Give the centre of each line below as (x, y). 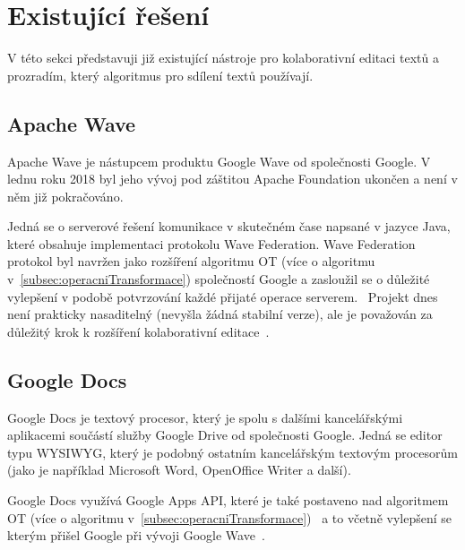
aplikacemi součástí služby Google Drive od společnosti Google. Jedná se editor (225, 435)
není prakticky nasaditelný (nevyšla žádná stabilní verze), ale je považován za (220, 314)
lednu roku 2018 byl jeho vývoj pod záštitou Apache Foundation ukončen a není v (232, 179)
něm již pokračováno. (65, 196)
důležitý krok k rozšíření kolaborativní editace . (138, 331)
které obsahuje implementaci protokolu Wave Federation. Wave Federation (211, 243)
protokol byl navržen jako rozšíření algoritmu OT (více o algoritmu (191, 261)
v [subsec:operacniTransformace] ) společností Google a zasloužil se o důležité (219, 279)
